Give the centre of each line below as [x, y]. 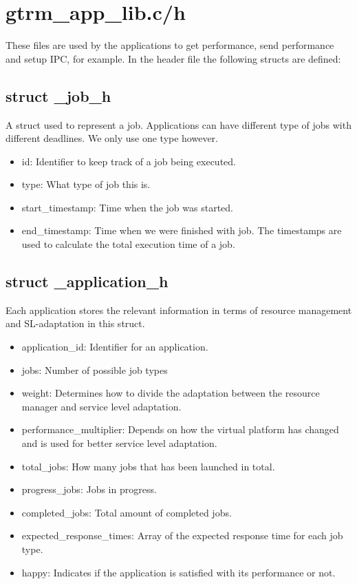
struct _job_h [58, 95]
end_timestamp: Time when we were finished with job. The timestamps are [182, 230]
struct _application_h [87, 281]
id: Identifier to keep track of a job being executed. [129, 161]
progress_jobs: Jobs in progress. [89, 489]
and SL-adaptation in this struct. [75, 323]
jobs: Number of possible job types [95, 369]
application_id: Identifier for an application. [115, 347]
